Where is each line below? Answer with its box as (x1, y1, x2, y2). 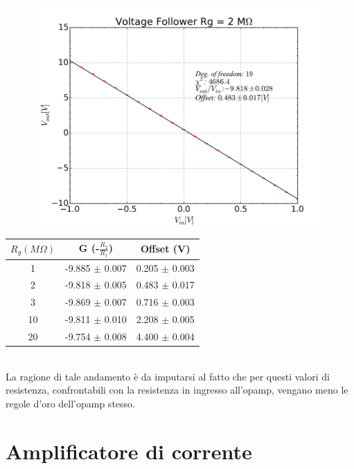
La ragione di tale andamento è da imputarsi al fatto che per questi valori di (6, 369, 330, 383)
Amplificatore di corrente (6, 436, 252, 465)
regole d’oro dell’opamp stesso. (6, 396, 135, 410)
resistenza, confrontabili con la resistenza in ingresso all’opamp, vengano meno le (6, 383, 348, 397)
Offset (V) (140, 241, 191, 256)
